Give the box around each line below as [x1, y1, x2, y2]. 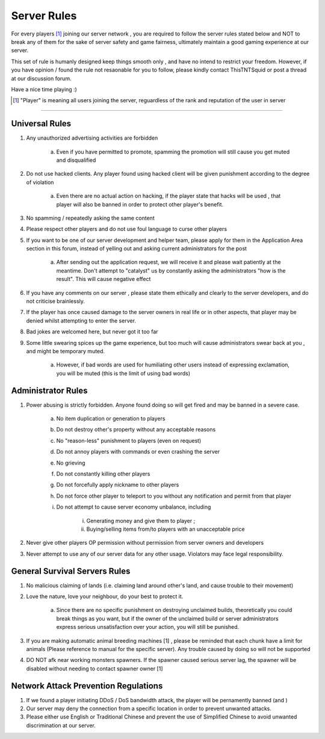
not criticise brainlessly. [26, 298, 85, 305]
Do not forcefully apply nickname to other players [56, 481, 179, 489]
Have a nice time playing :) [11, 85, 78, 93]
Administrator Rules [11, 385, 88, 395]
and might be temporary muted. [26, 348, 105, 354]
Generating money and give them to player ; [86, 517, 196, 524]
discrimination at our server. [26, 722, 96, 729]
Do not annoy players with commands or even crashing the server [56, 448, 220, 456]
